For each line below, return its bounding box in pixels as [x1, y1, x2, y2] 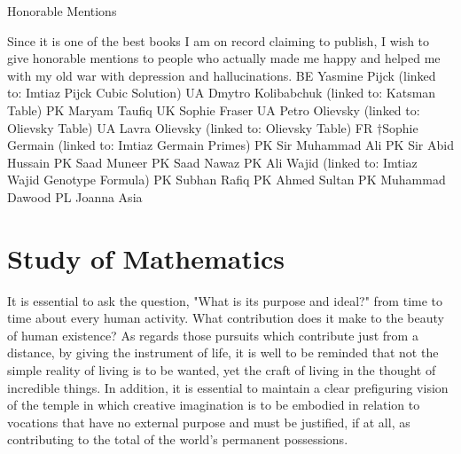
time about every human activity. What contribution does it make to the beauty [7, 309, 444, 327]
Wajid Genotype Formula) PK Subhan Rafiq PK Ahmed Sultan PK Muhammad [7, 170, 446, 189]
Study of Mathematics [7, 239, 285, 276]
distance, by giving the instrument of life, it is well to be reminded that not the [7, 343, 439, 362]
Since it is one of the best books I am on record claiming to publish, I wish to [7, 31, 430, 50]
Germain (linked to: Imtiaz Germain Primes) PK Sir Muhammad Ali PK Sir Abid [7, 136, 454, 154]
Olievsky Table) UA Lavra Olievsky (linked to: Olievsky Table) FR [7, 118, 373, 137]
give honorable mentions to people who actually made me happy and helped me [7, 49, 441, 67]
